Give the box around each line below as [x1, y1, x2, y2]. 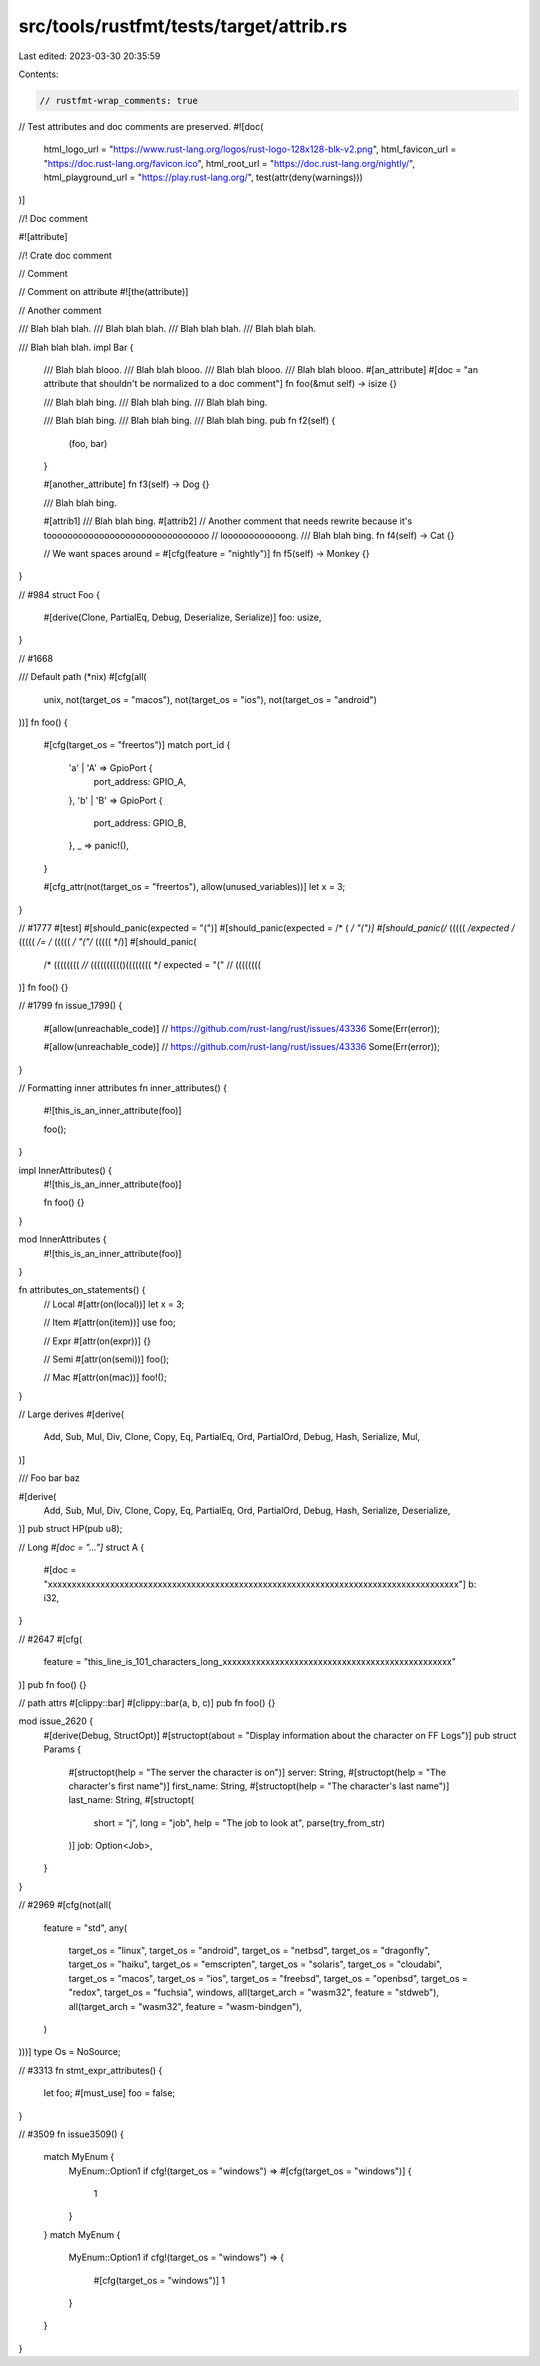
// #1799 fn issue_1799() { [18, 1000, 123, 1012]
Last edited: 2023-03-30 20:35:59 [18, 50, 161, 62]
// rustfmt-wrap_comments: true [39, 95, 199, 106]
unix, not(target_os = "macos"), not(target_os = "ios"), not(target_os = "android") [43, 693, 377, 705]
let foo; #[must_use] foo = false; [43, 2087, 176, 2099]
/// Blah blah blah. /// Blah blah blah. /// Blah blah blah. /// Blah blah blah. [18, 323, 317, 335]
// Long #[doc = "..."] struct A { [18, 1541, 145, 1553]
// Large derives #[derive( [18, 1408, 125, 1420]
